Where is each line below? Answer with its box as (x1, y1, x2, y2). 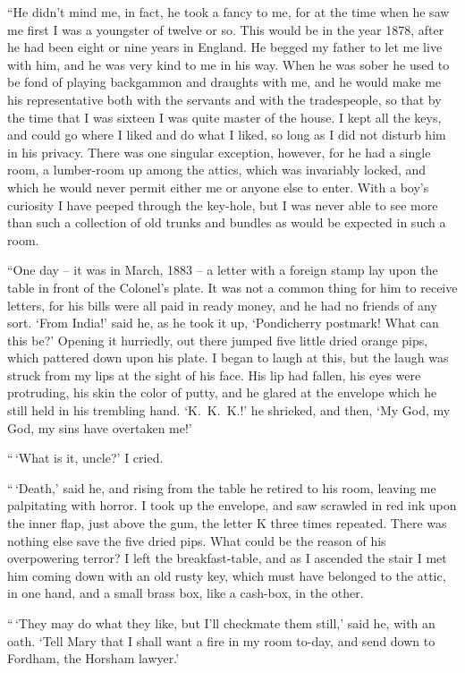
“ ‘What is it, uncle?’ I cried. (7, 448, 164, 467)
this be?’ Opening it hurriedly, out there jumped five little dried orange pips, (7, 330, 428, 349)
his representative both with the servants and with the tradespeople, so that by (7, 89, 442, 108)
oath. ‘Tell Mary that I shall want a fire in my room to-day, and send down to (7, 631, 435, 650)
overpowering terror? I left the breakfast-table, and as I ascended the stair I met (7, 549, 447, 567)
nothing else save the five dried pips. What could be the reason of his (7, 531, 386, 549)
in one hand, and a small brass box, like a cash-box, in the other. (7, 584, 364, 602)
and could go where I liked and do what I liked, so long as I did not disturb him (7, 125, 446, 144)
